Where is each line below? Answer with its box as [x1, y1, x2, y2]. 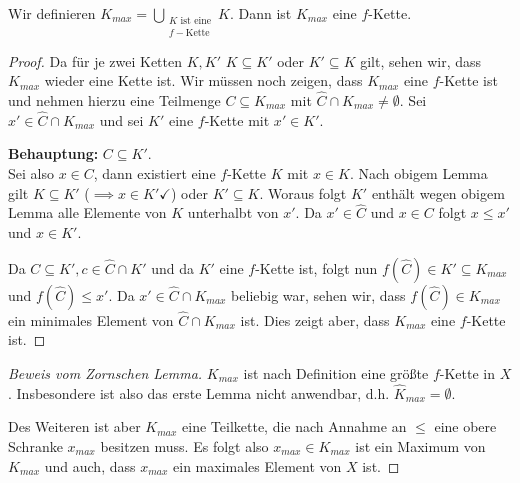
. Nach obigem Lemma [349, 163, 488, 184]
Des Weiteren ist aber [8, 416, 141, 437]
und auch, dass [44, 455, 136, 476]
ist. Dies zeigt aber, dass [240, 309, 390, 330]
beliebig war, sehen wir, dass [231, 284, 406, 305]
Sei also [8, 163, 54, 184]
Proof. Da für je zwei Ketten [8, 50, 182, 71]
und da [151, 257, 194, 278]
